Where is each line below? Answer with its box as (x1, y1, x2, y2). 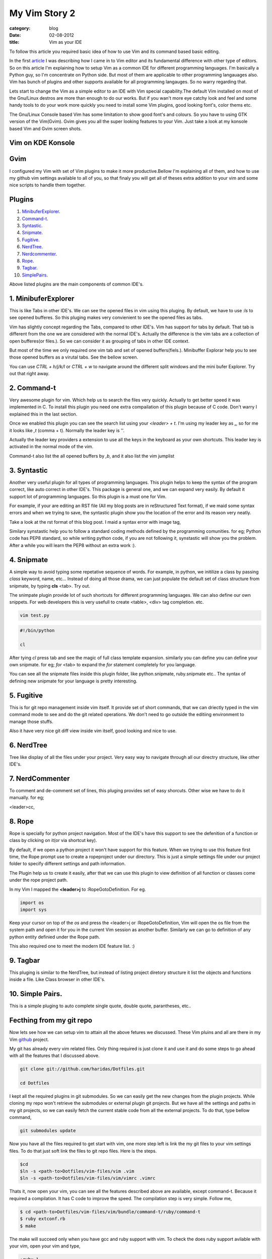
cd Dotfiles (20, 1080, 50, 1086)
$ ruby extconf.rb (20, 1216, 65, 1222)
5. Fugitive (9, 691, 43, 700)
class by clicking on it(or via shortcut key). (9, 837, 97, 844)
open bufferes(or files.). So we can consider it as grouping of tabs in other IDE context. (9, 338, 190, 344)
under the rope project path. (9, 877, 68, 883)
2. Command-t (9, 383, 56, 392)
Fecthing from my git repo (9, 1016, 93, 1025)
